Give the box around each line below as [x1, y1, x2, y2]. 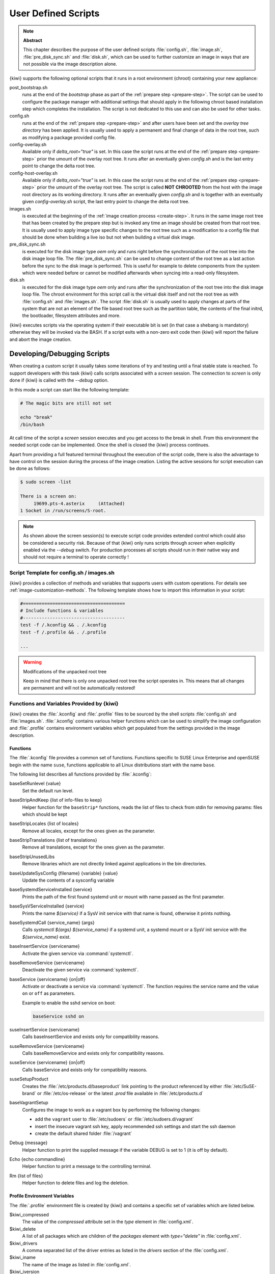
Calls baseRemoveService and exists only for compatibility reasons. [22, 1050, 164, 1056]
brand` [22, 1090, 37, 1096]
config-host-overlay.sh [9, 170, 58, 176]
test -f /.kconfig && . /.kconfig [20, 622, 106, 628]
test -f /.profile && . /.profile [20, 629, 106, 635]
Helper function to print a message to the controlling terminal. [22, 1163, 152, 1170]
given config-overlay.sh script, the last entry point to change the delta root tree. [22, 199, 190, 205]
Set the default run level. [22, 787, 74, 793]
